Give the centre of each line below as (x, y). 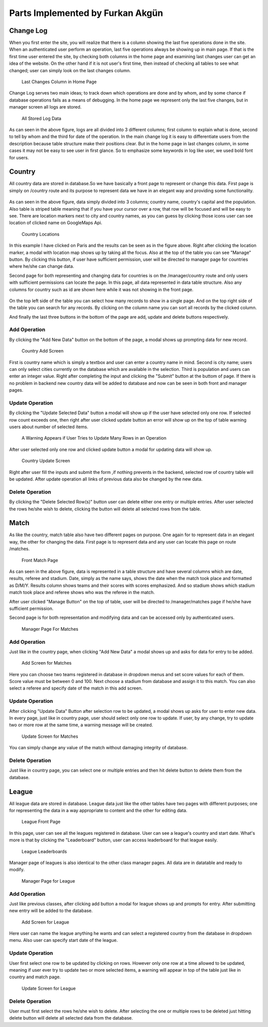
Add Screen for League (45, 922)
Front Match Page (40, 560)
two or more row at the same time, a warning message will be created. (81, 725)
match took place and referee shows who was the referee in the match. (82, 592)
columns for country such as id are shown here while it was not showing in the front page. (101, 289)
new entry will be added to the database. (51, 911)
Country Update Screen (46, 461)
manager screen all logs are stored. (45, 107)
